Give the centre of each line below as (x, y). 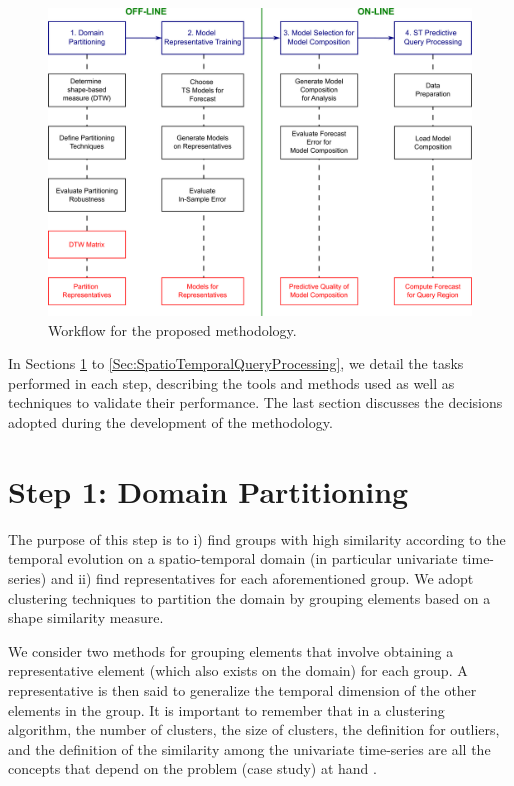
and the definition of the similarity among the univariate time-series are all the (249, 748)
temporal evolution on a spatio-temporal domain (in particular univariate (233, 558)
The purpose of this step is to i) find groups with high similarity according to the (257, 538)
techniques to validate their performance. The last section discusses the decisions (255, 402)
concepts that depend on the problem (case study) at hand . (192, 768)
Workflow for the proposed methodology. (172, 329)
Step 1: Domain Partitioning (208, 490)
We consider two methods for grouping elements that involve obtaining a (231, 650)
